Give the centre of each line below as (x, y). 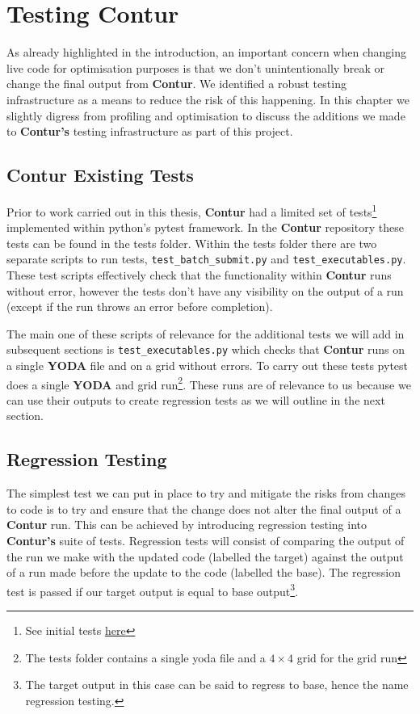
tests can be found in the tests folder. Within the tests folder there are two (192, 243)
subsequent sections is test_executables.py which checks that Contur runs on (206, 349)
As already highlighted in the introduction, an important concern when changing (206, 52)
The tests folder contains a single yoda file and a (145, 657)
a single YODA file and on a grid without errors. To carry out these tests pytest (207, 365)
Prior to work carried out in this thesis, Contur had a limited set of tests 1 (192, 210)
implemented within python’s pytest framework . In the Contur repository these (205, 227)
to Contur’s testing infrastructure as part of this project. (150, 131)
